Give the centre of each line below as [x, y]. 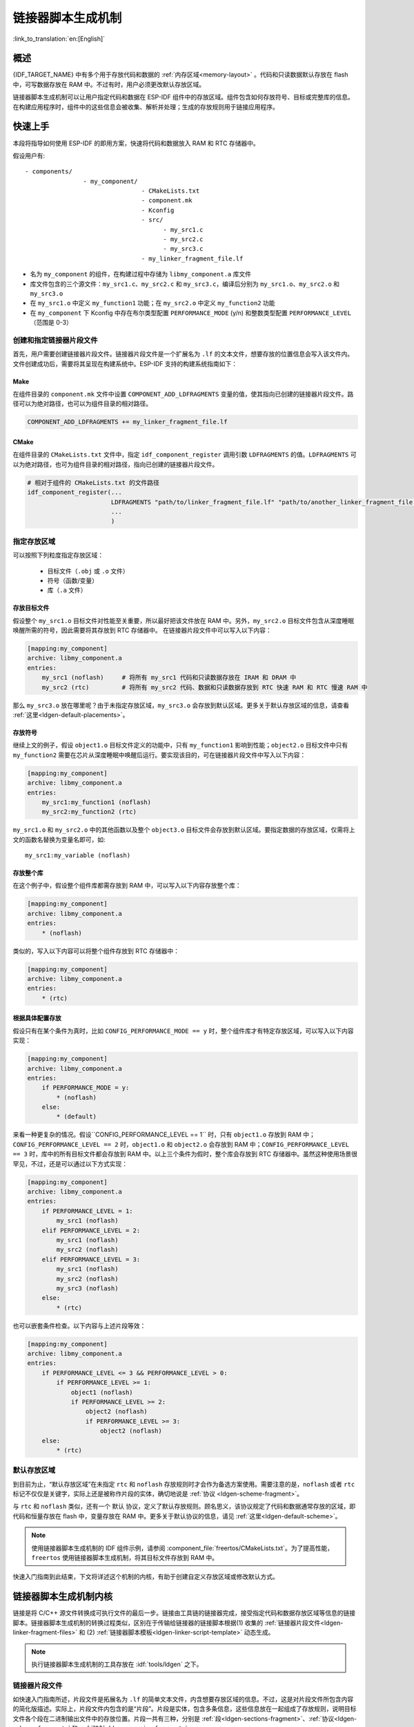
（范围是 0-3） [51, 323]
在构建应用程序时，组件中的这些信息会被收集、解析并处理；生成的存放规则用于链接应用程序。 [146, 106]
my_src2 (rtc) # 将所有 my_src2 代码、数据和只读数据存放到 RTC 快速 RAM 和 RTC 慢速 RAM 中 [205, 687]
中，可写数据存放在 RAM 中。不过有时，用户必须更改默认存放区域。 [109, 84]
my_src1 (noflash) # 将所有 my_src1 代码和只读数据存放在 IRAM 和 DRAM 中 [169, 678]
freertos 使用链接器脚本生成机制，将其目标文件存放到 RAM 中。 [125, 1558]
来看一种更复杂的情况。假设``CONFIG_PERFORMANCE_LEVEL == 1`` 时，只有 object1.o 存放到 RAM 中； [164, 1135]
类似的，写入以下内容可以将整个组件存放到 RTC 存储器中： [96, 951]
